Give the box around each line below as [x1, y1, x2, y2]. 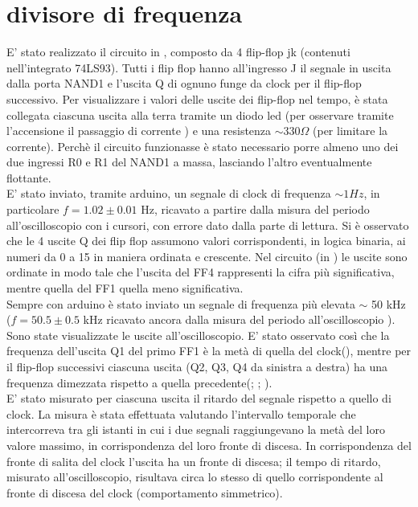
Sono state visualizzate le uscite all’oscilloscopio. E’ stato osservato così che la [6, 326, 390, 343]
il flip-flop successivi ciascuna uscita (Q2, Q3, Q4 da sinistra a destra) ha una [6, 358, 387, 374]
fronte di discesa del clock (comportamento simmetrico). [6, 484, 283, 501]
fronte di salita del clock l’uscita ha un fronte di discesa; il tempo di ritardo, [6, 452, 381, 469]
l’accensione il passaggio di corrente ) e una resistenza [6, 122, 272, 139]
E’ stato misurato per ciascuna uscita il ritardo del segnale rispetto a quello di [6, 390, 391, 407]
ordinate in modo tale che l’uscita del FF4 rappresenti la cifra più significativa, [6, 264, 395, 280]
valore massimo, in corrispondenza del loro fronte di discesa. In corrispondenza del [6, 436, 412, 453]
